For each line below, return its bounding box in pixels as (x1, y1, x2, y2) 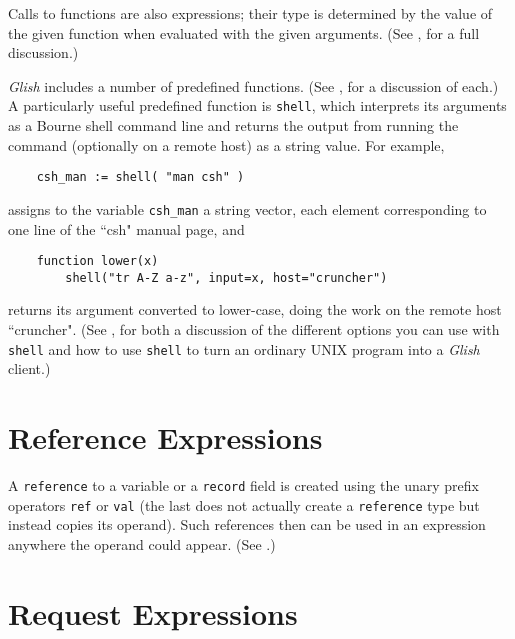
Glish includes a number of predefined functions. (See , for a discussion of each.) (8, 75, 499, 96)
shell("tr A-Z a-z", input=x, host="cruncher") (65, 270, 388, 285)
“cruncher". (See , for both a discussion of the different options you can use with (8, 319, 500, 340)
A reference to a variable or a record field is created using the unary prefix (8, 475, 479, 495)
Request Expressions (8, 592, 298, 633)
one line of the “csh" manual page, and (8, 218, 245, 239)
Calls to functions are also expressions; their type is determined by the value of (8, 3, 493, 23)
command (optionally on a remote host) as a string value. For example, (8, 134, 445, 155)
